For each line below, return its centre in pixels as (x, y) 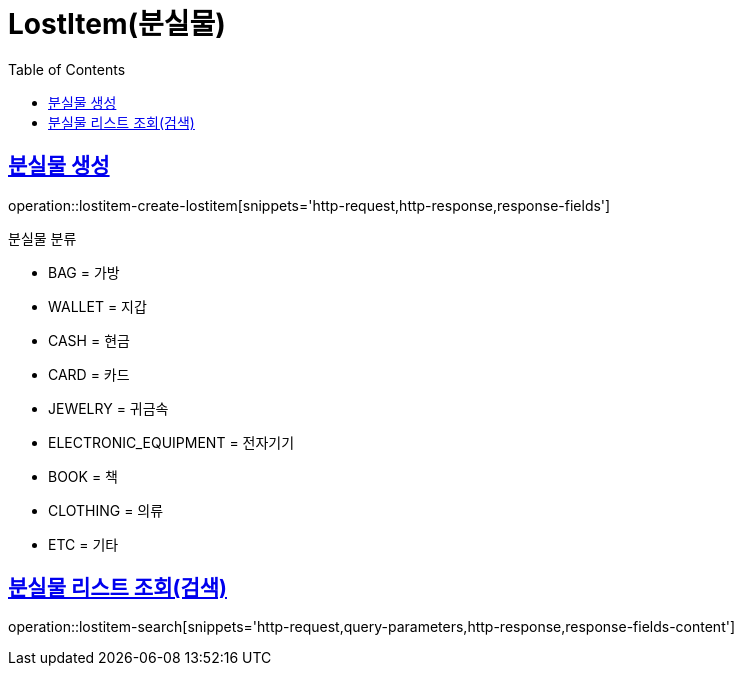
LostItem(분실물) (117, 24)
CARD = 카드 (89, 374)
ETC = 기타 (83, 544)
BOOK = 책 (83, 476)
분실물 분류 (42, 238)
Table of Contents (67, 69)
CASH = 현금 (89, 340)
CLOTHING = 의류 (106, 510)
